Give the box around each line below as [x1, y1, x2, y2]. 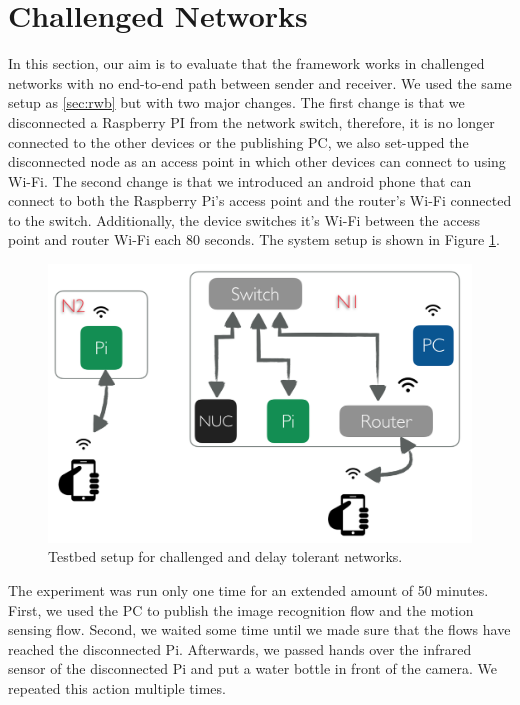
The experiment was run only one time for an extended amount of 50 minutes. [8, 579, 489, 600]
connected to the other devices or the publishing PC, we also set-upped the [8, 131, 469, 152]
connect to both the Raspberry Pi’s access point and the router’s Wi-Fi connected [8, 190, 512, 211]
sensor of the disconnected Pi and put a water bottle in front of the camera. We [8, 658, 498, 679]
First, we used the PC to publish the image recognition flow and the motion [8, 599, 474, 620]
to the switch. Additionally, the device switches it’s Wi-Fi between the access [8, 209, 480, 230]
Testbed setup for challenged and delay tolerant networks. [48, 546, 403, 567]
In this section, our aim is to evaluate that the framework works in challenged [8, 53, 485, 74]
